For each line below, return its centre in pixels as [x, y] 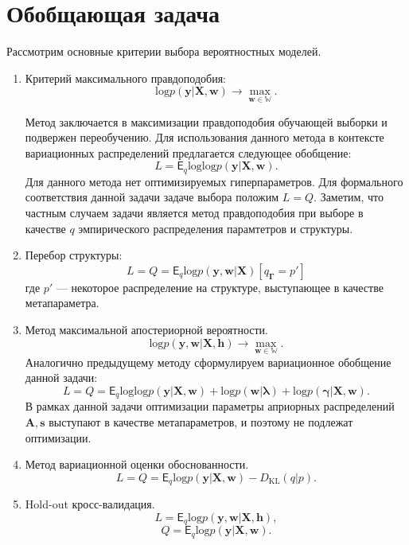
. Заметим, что [349, 197]
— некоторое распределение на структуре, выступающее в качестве [220, 287]
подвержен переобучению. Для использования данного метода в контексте [204, 137]
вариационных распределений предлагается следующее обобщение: [188, 152]
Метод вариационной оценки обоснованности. [137, 464]
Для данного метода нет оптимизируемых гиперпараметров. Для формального [214, 181]
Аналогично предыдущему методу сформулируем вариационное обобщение [208, 362]
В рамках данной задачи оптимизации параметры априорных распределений [210, 406]
